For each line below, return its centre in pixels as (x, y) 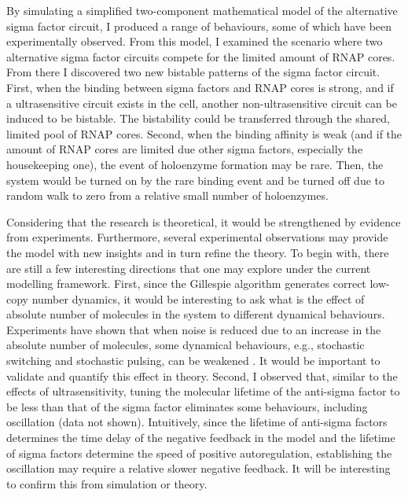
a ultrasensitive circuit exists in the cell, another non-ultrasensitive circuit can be (202, 103)
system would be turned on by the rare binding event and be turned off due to (195, 180)
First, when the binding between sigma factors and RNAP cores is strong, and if (200, 87)
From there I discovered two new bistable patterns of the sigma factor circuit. (193, 72)
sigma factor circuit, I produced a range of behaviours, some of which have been (199, 26)
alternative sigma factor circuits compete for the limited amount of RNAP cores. (201, 56)
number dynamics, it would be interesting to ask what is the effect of (198, 298)
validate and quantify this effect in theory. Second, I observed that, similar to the (202, 376)
